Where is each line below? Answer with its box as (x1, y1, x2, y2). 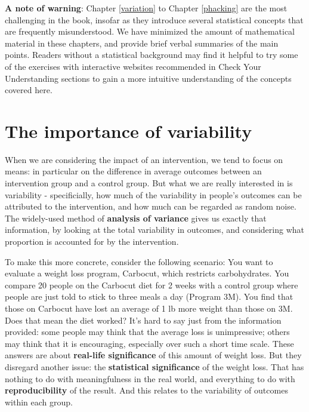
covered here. (5, 84, 52, 96)
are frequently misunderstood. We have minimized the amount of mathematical (5, 25, 295, 38)
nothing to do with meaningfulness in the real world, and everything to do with (5, 372, 295, 385)
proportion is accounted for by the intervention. (5, 235, 179, 248)
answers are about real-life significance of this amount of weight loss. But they (5, 349, 302, 361)
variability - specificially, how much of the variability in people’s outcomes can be (5, 188, 302, 201)
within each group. (5, 395, 73, 408)
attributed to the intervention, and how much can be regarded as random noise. (5, 200, 296, 213)
